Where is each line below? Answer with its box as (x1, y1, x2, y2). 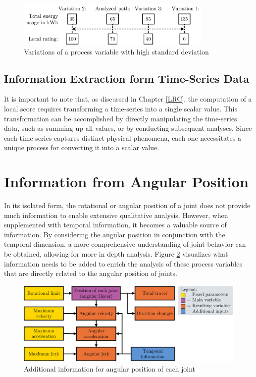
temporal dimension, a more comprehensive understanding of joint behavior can (4, 239, 246, 249)
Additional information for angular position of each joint (24, 363, 195, 374)
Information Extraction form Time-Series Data (4, 70, 249, 86)
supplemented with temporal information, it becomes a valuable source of (4, 219, 227, 230)
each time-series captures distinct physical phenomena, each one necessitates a (4, 132, 241, 143)
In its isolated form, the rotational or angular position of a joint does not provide (4, 200, 251, 211)
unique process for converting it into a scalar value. (4, 142, 159, 153)
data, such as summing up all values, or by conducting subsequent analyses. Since (4, 123, 252, 133)
